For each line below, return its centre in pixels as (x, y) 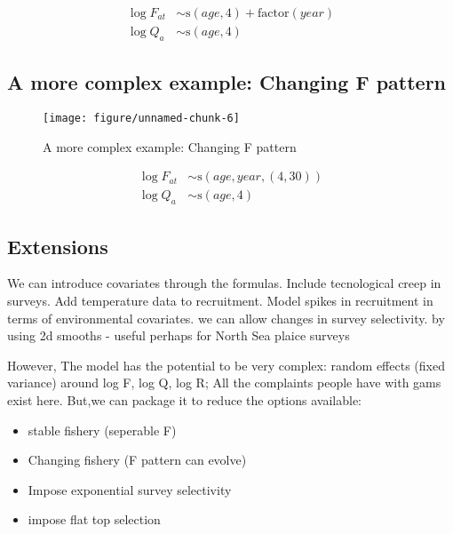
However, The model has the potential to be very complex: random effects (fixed (226, 365)
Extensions (58, 246)
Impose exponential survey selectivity (130, 489)
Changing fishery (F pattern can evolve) (137, 460)
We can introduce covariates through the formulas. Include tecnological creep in (224, 283)
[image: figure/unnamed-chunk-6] (141, 119)
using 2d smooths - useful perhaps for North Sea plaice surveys (179, 335)
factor (274, 14)
